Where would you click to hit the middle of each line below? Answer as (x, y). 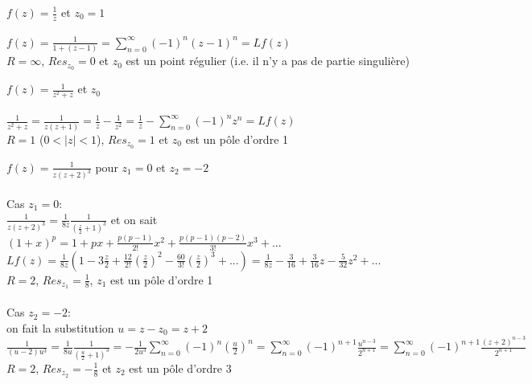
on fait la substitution (60, 327)
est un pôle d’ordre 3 (180, 368)
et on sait (134, 219)
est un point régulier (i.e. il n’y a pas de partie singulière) (268, 61)
